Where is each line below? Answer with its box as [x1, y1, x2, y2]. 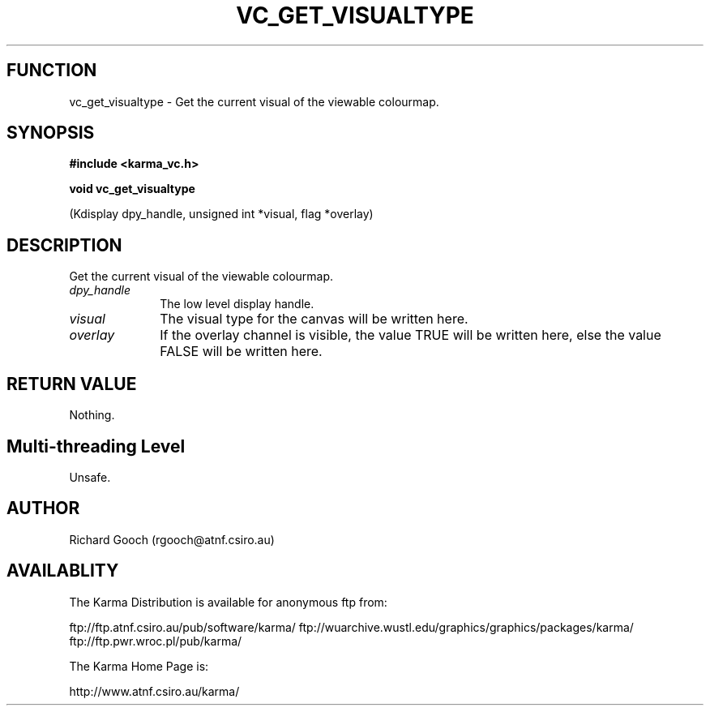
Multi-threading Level [6, 435, 186, 457]
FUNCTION [6, 60, 97, 81]
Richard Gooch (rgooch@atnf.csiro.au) [69, 532, 275, 547]
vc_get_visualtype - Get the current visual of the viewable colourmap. [69, 94, 439, 109]
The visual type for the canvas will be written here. [160, 311, 468, 328]
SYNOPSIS [6, 122, 95, 144]
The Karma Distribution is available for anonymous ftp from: [69, 594, 387, 609]
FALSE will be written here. [160, 343, 323, 360]
